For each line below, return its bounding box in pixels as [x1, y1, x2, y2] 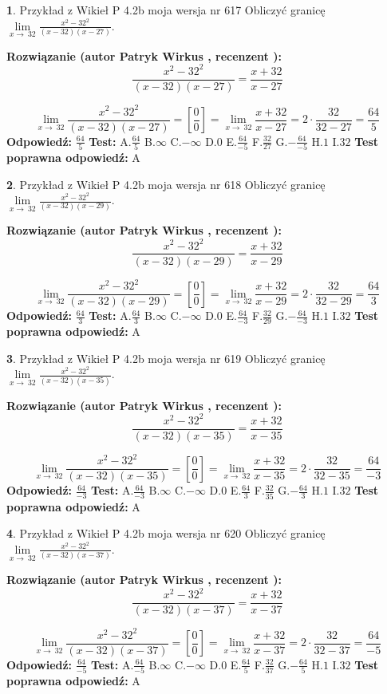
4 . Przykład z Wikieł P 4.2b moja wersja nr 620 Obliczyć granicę [6, 525, 326, 542]
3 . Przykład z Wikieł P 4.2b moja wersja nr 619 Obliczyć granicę [6, 349, 326, 366]
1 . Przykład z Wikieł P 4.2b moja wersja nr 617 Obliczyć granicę [6, 2, 326, 18]
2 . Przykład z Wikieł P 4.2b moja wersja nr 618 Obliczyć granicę [6, 175, 326, 192]
